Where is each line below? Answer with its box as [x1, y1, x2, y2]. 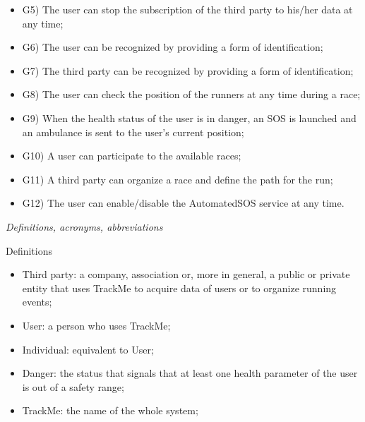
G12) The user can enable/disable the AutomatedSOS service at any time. [22, 195, 345, 210]
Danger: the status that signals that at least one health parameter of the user [22, 366, 358, 380]
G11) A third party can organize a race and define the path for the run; [22, 171, 333, 186]
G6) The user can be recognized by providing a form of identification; [22, 40, 323, 54]
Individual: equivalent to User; [22, 342, 154, 356]
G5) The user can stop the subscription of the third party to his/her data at [22, 2, 353, 16]
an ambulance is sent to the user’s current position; [22, 124, 244, 139]
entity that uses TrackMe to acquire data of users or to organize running [22, 280, 337, 295]
